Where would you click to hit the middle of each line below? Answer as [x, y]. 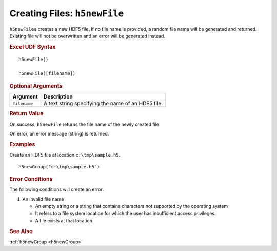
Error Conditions [31, 179]
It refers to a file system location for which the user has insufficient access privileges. [125, 214]
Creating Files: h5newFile [67, 13]
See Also [21, 231]
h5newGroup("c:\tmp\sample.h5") [59, 167]
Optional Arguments [36, 86]
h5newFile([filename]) [47, 74]
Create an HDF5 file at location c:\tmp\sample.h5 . [65, 155]
